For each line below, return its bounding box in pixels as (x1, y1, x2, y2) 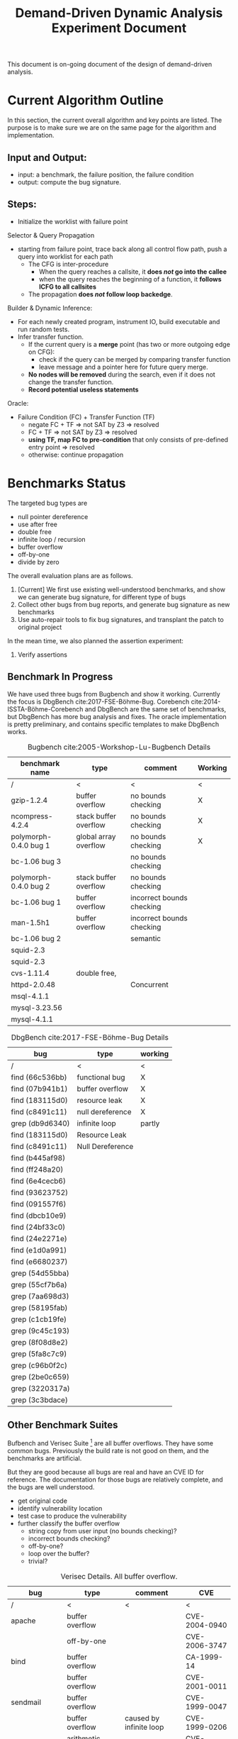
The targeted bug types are (7, 499, 88, 507)
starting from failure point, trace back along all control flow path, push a (17, 245, 227, 253)
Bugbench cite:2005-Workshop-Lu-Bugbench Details (27, 742, 211, 752)
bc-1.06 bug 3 (11, 856, 62, 866)
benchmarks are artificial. (7, 1454, 82, 1462)
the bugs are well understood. (7, 1482, 95, 1491)
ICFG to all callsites (38, 282, 97, 291)
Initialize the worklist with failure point (17, 217, 128, 226)
